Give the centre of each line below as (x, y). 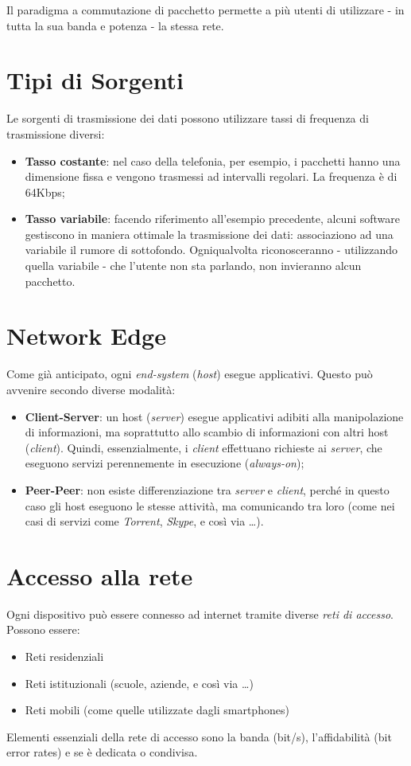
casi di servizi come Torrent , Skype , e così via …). (144, 521)
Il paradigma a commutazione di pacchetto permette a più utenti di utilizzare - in (205, 10)
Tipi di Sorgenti (95, 80)
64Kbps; (45, 191)
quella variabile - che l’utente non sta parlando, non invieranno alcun (193, 266)
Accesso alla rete (100, 575)
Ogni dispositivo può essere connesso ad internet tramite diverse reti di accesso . (200, 614)
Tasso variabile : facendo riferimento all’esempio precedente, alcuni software (213, 219)
